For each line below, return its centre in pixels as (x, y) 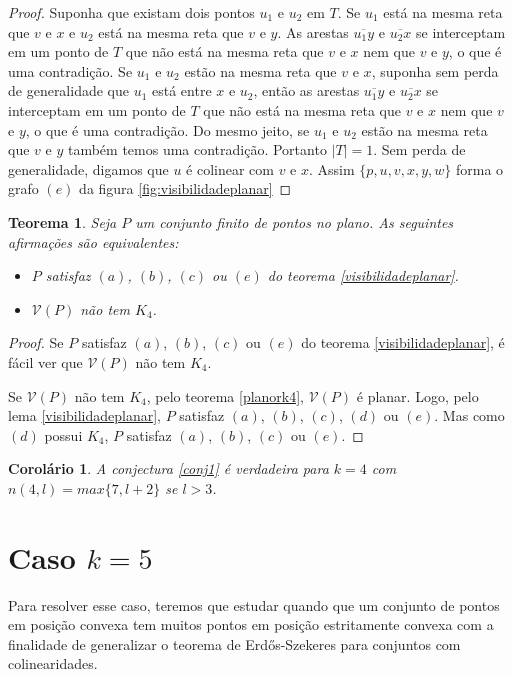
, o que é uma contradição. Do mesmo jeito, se (167, 129)
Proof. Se (36, 342)
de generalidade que (68, 90)
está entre (182, 90)
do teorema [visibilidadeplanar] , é (403, 342)
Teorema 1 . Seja (62, 221)
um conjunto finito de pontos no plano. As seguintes (294, 221)
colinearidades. (53, 663)
